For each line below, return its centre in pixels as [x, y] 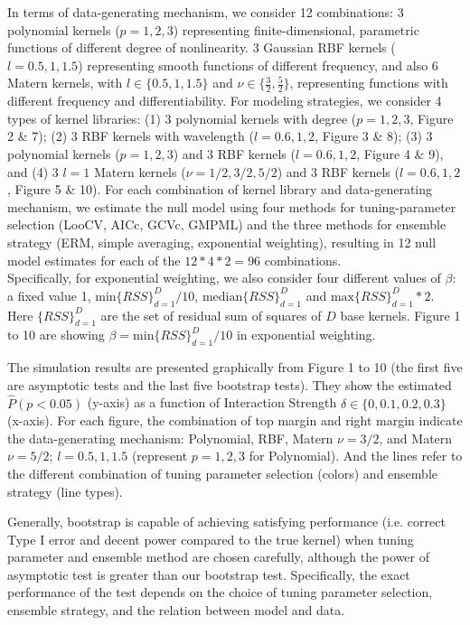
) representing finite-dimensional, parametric [296, 29]
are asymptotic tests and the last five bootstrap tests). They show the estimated [230, 384]
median [222, 297]
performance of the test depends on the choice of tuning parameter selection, [220, 592]
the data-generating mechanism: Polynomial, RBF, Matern [170, 438]
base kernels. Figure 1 [400, 315]
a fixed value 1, [49, 295]
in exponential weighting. [306, 335]
